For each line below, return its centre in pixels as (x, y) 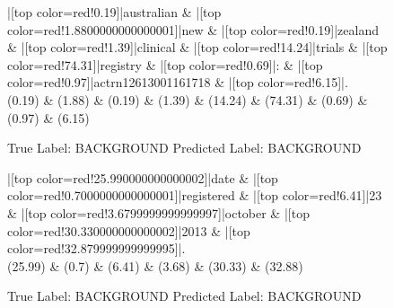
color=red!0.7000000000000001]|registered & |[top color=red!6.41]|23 (195, 195)
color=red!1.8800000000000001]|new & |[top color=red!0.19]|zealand (193, 29)
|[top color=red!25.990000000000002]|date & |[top (143, 177)
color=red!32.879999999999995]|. (96, 248)
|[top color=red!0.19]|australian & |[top (114, 12)
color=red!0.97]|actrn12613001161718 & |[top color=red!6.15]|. (178, 82)
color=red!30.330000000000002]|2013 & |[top (129, 230)
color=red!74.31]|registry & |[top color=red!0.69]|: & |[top (165, 64)
